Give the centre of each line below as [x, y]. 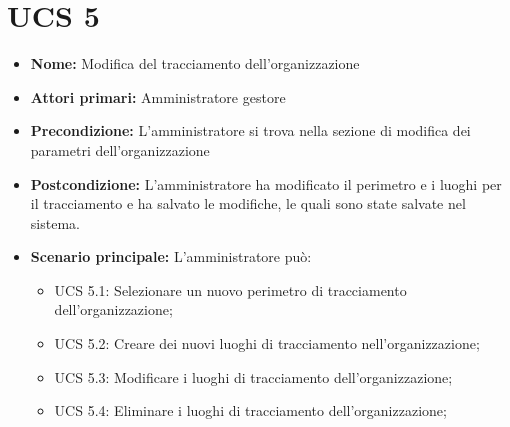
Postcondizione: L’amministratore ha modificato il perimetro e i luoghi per [266, 183]
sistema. [55, 222]
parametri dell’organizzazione [120, 149]
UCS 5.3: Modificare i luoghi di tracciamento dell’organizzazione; [253, 376]
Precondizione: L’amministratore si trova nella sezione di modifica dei [250, 130]
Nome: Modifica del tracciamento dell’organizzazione [195, 63]
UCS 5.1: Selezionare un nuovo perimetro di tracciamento [230, 289]
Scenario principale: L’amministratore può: [171, 256]
